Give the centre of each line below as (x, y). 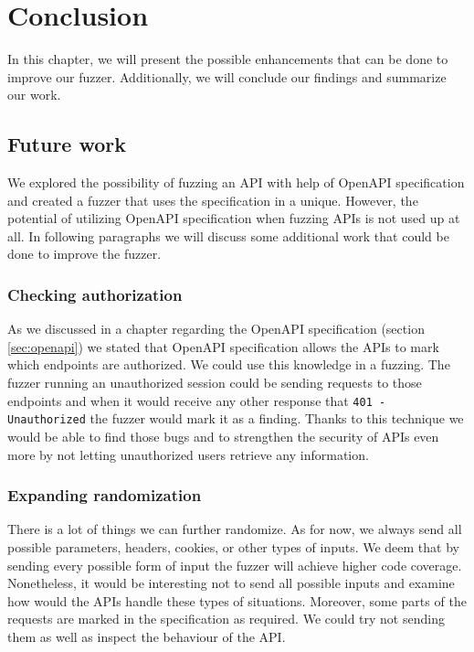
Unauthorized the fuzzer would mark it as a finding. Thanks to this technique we (236, 418)
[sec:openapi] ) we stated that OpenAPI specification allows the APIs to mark (223, 346)
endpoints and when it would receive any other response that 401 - (197, 400)
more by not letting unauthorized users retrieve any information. (188, 454)
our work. (34, 95)
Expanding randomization (105, 495)
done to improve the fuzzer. (84, 254)
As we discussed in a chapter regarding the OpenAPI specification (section (216, 329)
